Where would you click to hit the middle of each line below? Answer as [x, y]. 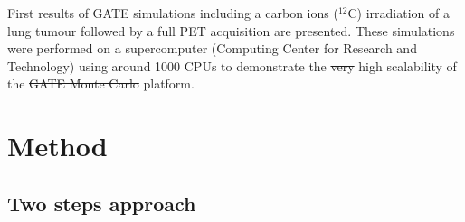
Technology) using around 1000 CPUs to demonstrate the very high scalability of [232, 65]
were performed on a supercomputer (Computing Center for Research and [212, 48]
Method [57, 146]
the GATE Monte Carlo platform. [101, 83]
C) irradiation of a [399, 13]
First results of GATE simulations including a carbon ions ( [173, 13]
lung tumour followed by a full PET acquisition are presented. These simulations [231, 30]
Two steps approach [102, 203]
